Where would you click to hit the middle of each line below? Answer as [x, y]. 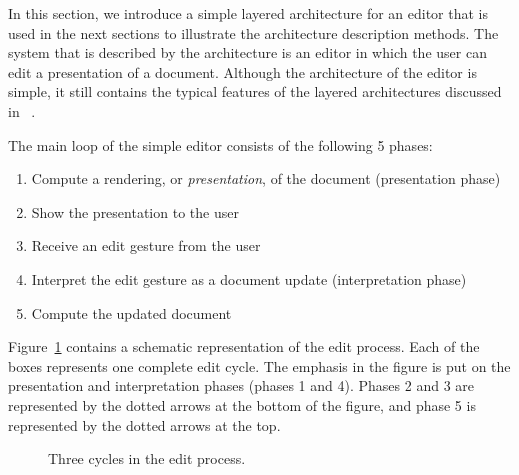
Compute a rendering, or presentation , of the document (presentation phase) [266, 178]
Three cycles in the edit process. [147, 458]
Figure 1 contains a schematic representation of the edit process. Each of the [244, 346]
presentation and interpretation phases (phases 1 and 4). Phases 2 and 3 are [241, 385]
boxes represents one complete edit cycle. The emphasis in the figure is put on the [259, 365]
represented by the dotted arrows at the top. [144, 424]
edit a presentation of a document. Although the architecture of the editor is [242, 71]
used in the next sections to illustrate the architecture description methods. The [253, 32]
